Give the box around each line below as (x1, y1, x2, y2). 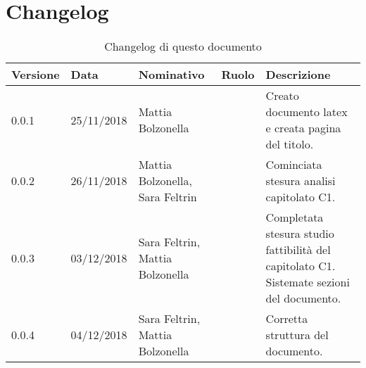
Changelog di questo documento (104, 38, 262, 55)
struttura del (265, 326, 329, 343)
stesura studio (265, 225, 334, 242)
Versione (11, 66, 60, 83)
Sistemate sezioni (265, 274, 350, 291)
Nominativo (138, 66, 205, 83)
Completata (265, 209, 324, 226)
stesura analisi (265, 172, 336, 189)
